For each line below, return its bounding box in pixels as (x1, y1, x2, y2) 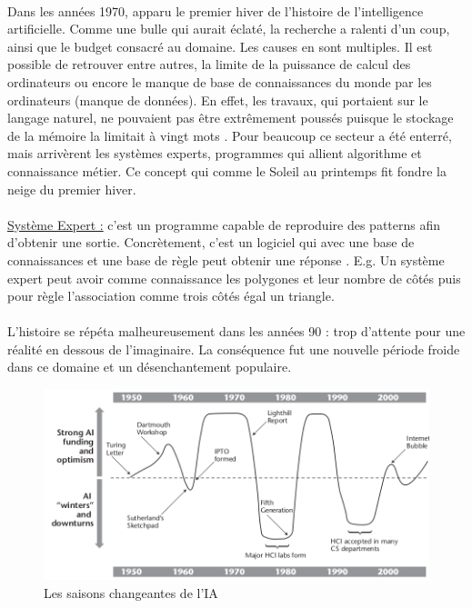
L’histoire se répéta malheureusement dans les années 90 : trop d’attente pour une (7, 322, 466, 341)
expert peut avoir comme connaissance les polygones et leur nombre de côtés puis (7, 268, 461, 287)
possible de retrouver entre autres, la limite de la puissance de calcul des (7, 55, 411, 74)
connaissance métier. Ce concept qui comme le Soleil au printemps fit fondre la (7, 161, 447, 180)
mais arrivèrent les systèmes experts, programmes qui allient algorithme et (7, 144, 422, 163)
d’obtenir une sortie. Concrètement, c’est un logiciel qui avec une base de (7, 233, 415, 252)
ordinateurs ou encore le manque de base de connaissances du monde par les (7, 72, 432, 91)
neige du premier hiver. (7, 179, 136, 198)
